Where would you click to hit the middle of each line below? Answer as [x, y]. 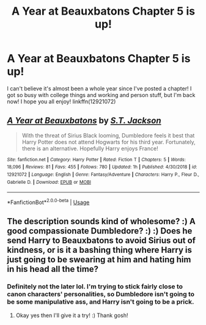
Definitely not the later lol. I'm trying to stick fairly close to [95, 287]
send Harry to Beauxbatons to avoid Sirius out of [101, 240]
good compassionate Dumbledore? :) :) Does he [100, 231]
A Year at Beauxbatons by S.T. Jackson [84, 121]
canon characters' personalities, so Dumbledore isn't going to [101, 294]
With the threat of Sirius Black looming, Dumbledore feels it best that [108, 135]
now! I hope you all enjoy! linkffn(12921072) [61, 101]
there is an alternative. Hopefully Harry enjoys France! [90, 148]
